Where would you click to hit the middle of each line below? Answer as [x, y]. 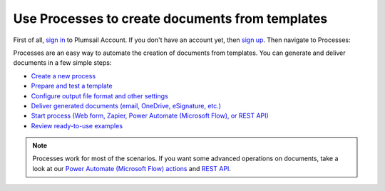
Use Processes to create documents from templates [170, 19]
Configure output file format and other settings [100, 95]
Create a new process [63, 76]
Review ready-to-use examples [77, 125]
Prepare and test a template [72, 86]
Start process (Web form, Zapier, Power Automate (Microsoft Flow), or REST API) [150, 116]
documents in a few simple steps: [62, 63]
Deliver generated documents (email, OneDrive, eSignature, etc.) [126, 105]
